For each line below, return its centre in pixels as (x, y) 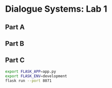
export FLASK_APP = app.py (31, 71)
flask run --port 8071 (28, 81)
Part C (15, 60)
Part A (15, 27)
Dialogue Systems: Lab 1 (56, 9)
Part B (15, 43)
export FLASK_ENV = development (36, 76)
